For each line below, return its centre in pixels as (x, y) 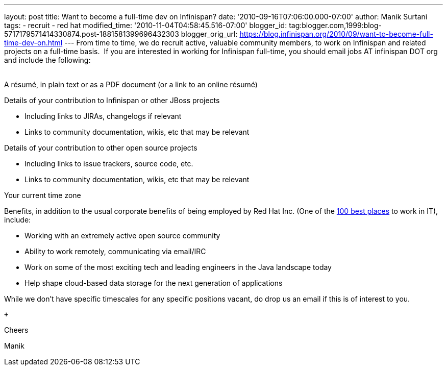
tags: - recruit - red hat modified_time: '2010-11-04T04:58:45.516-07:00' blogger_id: (146, 25)
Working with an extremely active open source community (122, 236)
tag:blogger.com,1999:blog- (336, 25)
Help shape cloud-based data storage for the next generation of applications (154, 283)
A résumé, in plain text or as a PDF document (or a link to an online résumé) (131, 84)
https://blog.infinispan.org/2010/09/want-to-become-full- (336, 34)
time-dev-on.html (33, 43)
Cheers (16, 330)
